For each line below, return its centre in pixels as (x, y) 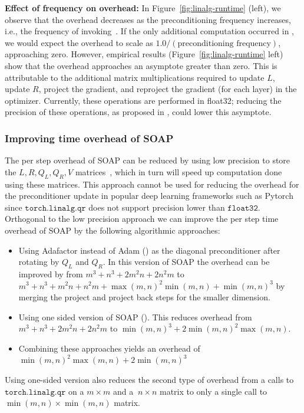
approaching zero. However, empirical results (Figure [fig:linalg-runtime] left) (144, 54)
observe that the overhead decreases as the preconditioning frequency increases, (148, 19)
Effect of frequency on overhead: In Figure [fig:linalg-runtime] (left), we (143, 8)
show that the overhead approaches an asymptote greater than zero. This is (141, 65)
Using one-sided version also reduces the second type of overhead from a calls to (149, 380)
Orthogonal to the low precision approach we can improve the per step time (142, 219)
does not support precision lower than (157, 207)
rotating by (39, 262)
